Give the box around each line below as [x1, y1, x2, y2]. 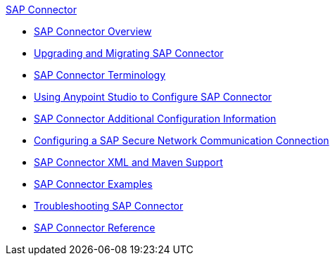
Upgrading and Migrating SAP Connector [34, 47, 224, 59]
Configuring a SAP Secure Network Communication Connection [34, 134, 329, 146]
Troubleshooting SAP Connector [34, 200, 184, 212]
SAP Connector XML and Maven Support [34, 156, 223, 168]
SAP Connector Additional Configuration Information [34, 113, 277, 125]
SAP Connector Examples [34, 178, 153, 190]
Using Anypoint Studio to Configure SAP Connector [34, 91, 272, 103]
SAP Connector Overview [34, 25, 152, 37]
